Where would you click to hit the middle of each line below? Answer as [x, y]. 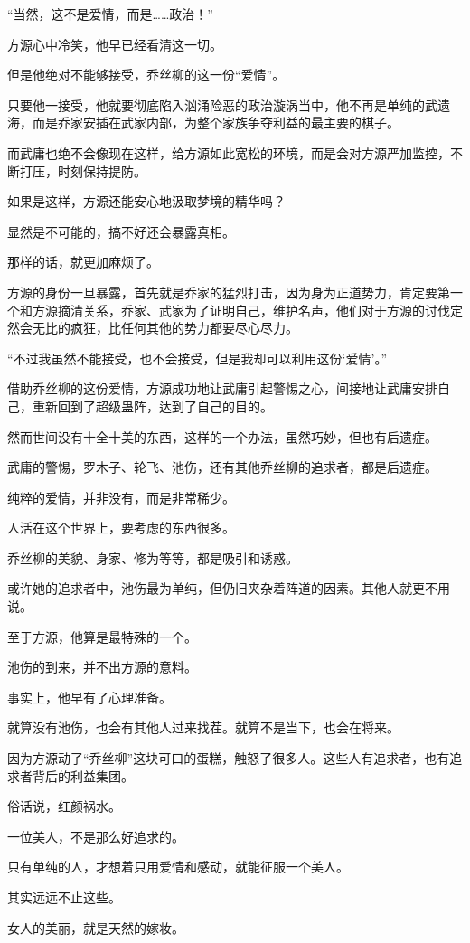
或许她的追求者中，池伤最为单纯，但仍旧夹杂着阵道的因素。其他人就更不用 [229, 588]
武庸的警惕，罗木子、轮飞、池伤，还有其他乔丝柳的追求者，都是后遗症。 [222, 467]
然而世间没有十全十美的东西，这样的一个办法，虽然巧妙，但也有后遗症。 [222, 436]
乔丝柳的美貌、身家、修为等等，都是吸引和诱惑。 [153, 557]
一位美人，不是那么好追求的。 [96, 836]
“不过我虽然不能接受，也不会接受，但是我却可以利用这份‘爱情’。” [197, 358]
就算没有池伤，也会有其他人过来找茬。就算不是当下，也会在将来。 [203, 727]
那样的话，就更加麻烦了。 [83, 262]
